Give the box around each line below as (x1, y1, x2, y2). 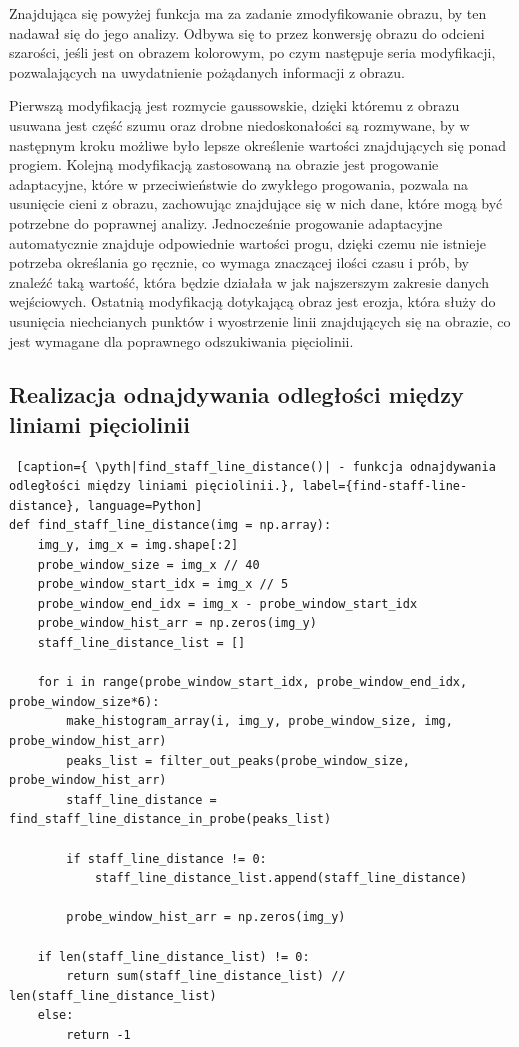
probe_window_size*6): (9, 694, 160, 709)
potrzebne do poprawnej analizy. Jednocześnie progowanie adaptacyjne (9, 212, 443, 233)
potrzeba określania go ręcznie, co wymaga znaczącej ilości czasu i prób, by (9, 252, 469, 273)
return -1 (66, 1027, 131, 1042)
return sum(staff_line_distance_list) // (66, 969, 346, 984)
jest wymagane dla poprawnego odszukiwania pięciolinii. (9, 330, 354, 351)
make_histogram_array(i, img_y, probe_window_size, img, (66, 714, 453, 729)
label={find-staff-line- (302, 479, 468, 494)
